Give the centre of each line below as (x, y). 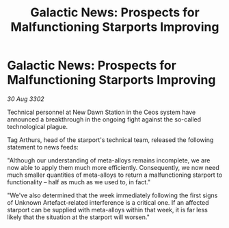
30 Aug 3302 (26, 99)
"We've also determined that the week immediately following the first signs (112, 195)
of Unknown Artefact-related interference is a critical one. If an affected (108, 202)
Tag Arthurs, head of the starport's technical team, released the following (110, 140)
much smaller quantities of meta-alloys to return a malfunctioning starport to (115, 175)
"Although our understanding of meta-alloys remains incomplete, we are (109, 160)
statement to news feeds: (43, 147)
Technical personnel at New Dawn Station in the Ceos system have (102, 112)
